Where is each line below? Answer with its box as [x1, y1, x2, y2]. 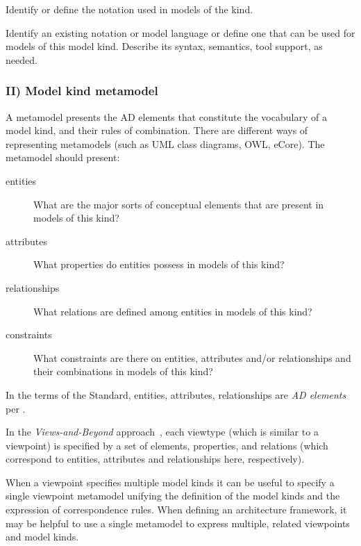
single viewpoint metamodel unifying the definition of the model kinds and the [6, 488, 340, 503]
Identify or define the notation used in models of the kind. [6, 2, 253, 16]
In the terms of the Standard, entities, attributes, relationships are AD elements [6, 387, 346, 402]
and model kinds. [6, 529, 79, 544]
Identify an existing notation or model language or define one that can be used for [6, 25, 355, 40]
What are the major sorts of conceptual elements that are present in [33, 197, 324, 211]
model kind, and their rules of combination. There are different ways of [6, 123, 308, 138]
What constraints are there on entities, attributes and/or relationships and [33, 350, 351, 365]
